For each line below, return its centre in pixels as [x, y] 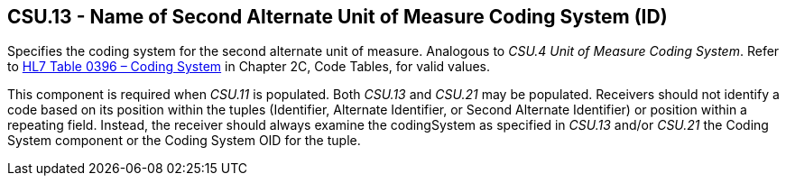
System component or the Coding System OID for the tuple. [184, 141]
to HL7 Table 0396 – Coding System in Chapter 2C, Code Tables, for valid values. [249, 67]
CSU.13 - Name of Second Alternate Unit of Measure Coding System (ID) [338, 17]
